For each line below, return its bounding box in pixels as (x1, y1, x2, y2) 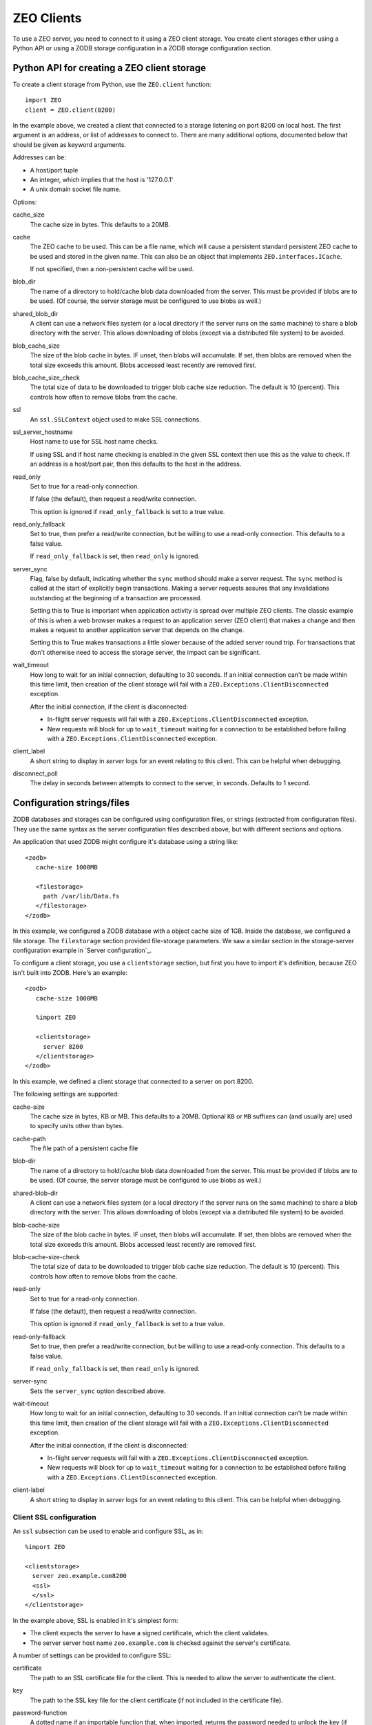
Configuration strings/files (12, 797, 130, 809)
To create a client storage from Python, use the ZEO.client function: (12, 80, 211, 88)
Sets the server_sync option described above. (30, 1387, 166, 1395)
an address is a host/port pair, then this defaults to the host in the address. (30, 460, 242, 469)
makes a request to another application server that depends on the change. (30, 625, 245, 634)
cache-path (12, 1134, 46, 1143)
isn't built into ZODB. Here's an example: (12, 968, 127, 976)
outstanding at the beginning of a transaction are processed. (30, 593, 203, 602)
